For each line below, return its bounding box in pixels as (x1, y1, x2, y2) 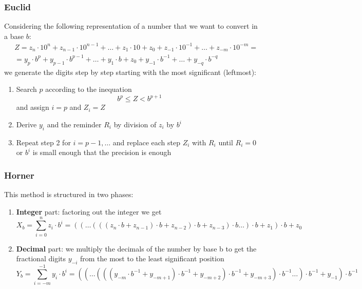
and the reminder (47, 119, 102, 129)
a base (4, 30, 24, 41)
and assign (16, 102, 49, 112)
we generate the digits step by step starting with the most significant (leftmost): (4, 66, 256, 77)
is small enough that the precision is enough (32, 147, 172, 158)
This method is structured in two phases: (4, 189, 134, 200)
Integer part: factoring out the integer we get (16, 206, 162, 217)
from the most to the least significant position (80, 253, 224, 264)
